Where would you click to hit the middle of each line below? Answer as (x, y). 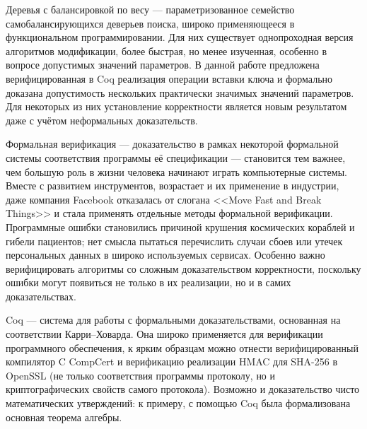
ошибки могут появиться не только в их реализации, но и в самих (148, 282)
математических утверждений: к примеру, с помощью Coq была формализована (178, 403)
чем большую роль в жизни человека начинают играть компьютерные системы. (176, 171)
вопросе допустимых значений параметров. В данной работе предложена (163, 65)
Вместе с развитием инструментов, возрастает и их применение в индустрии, (173, 186)
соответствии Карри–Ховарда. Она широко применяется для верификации (164, 334)
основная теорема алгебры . (64, 417)
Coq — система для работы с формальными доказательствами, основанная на (173, 320)
